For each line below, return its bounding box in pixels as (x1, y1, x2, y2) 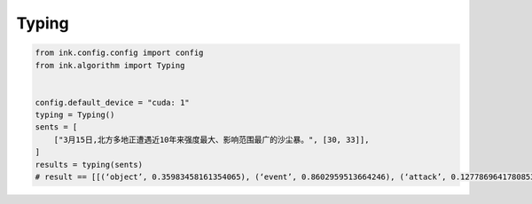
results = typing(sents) (35, 160, 144, 169)
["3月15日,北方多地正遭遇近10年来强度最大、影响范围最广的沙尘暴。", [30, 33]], (53, 134, 370, 145)
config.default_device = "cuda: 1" (35, 98, 190, 107)
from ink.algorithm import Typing (35, 60, 185, 70)
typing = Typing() (35, 110, 115, 120)
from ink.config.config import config (35, 48, 204, 58)
